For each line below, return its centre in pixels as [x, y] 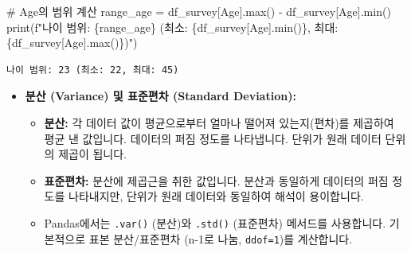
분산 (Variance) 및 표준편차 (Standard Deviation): [160, 96]
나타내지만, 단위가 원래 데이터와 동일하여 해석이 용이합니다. [216, 196]
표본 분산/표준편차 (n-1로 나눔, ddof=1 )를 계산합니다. [221, 238]
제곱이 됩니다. [92, 154]
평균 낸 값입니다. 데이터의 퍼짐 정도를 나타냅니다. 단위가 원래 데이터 [213, 138]
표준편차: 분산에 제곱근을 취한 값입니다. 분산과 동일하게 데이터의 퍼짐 [216, 180]
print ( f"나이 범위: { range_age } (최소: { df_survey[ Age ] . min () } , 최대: [172, 27]
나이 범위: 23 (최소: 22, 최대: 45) [93, 70]
